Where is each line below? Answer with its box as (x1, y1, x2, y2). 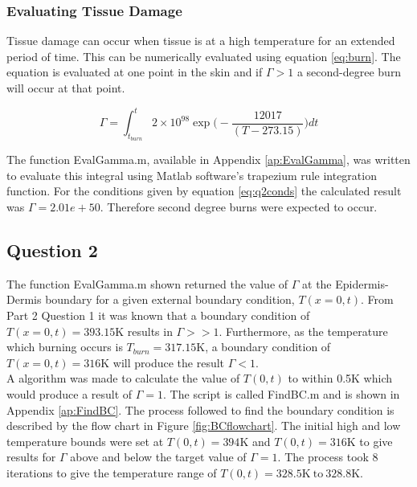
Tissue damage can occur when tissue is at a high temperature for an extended (6, 32, 395, 49)
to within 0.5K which (288, 370, 392, 387)
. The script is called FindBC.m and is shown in (163, 386, 400, 403)
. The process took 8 (277, 448, 378, 465)
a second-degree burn (296, 63, 402, 80)
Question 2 (6, 238, 98, 263)
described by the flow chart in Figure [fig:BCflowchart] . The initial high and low (6, 417, 401, 434)
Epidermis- (335, 275, 389, 292)
